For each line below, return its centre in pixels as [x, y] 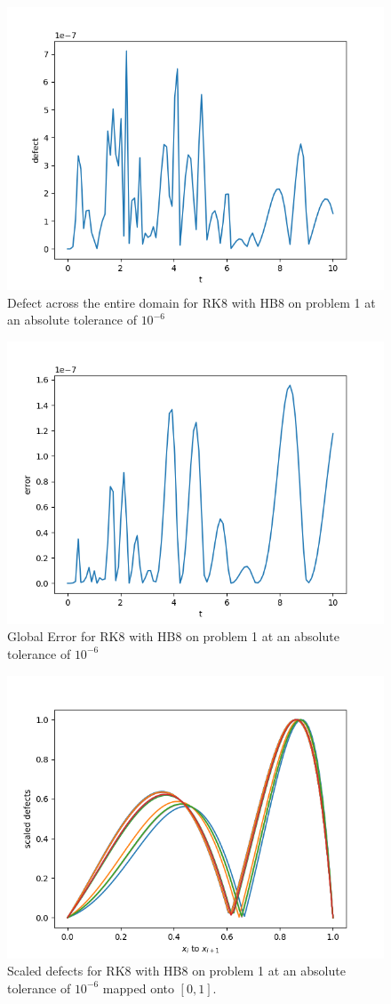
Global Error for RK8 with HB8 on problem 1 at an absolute [173, 636]
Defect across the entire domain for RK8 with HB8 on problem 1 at [192, 302]
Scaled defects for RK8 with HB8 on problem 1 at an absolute [176, 971]
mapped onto [138, 988]
